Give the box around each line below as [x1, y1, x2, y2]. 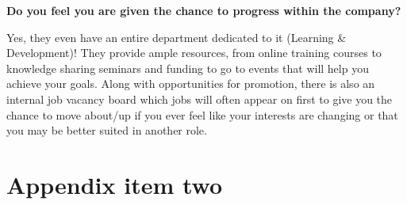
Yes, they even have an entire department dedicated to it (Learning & [6, 28, 347, 45]
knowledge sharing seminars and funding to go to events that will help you [6, 59, 369, 76]
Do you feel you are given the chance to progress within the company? [6, 2, 401, 18]
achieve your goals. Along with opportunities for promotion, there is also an [6, 75, 375, 92]
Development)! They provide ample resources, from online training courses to [6, 44, 382, 61]
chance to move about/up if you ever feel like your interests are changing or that [6, 106, 398, 123]
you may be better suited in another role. [6, 122, 207, 139]
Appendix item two [6, 168, 223, 200]
